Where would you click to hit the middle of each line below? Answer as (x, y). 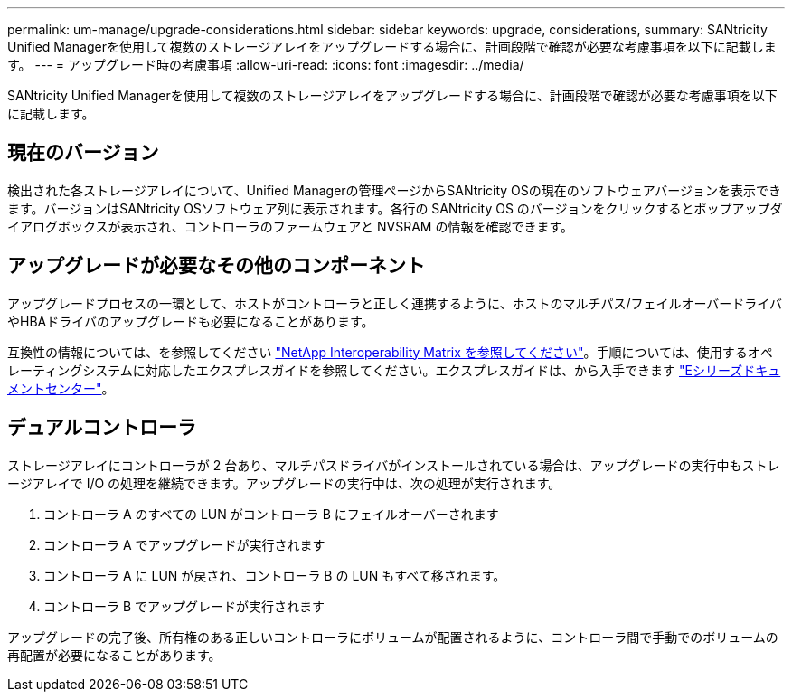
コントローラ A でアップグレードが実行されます (184, 544)
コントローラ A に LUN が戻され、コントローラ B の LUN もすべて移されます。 (275, 575)
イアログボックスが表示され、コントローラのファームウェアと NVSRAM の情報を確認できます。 (290, 226)
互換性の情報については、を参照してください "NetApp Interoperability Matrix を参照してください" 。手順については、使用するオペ (390, 352)
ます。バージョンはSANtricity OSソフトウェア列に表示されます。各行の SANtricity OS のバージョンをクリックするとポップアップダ (395, 208)
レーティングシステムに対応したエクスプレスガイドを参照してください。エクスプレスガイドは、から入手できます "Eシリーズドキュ (394, 370)
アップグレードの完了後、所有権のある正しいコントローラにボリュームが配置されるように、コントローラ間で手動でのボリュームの (393, 637)
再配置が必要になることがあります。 (114, 655)
